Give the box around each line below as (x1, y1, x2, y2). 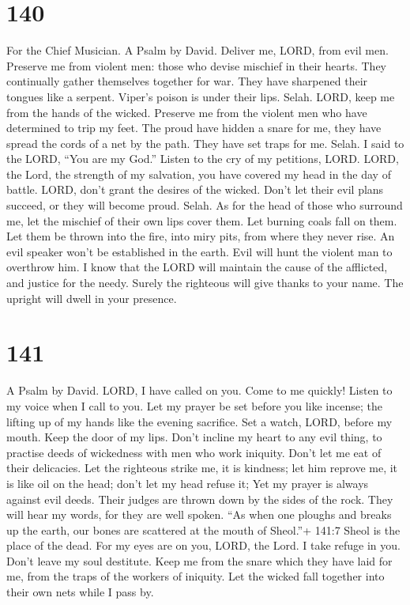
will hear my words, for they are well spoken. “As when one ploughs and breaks (6, 506, 392, 523)
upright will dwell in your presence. (6, 289, 177, 306)
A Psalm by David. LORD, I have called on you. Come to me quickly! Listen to (6, 382, 393, 399)
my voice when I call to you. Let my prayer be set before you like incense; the (6, 397, 382, 414)
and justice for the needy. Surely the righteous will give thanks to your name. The (6, 274, 404, 291)
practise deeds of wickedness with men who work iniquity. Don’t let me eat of (6, 444, 382, 460)
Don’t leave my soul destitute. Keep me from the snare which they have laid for (6, 552, 393, 569)
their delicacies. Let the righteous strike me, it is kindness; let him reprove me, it (6, 459, 398, 476)
